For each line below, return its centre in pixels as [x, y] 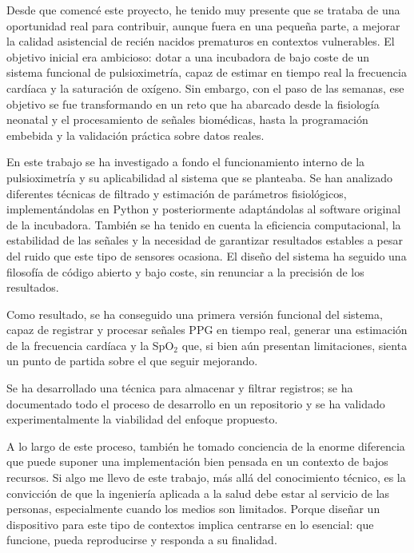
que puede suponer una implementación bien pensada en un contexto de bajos [197, 461]
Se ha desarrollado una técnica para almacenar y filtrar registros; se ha [180, 388]
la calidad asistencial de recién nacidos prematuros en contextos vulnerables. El [201, 41]
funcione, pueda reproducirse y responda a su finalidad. [142, 540]
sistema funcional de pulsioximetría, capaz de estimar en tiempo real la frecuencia [207, 72]
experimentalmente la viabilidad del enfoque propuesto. [142, 419]
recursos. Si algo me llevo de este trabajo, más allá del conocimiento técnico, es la [206, 477]
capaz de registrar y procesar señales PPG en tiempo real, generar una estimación [207, 330]
